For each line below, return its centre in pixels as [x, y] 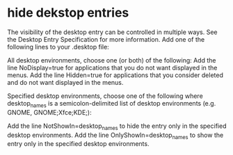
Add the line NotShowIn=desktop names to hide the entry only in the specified [117, 127]
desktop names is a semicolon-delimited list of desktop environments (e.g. [112, 104]
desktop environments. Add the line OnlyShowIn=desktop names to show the [115, 136]
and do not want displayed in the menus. [65, 82]
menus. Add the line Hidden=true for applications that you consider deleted [115, 75]
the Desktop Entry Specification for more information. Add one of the [106, 39]
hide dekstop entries [68, 13]
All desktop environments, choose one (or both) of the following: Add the [112, 60]
